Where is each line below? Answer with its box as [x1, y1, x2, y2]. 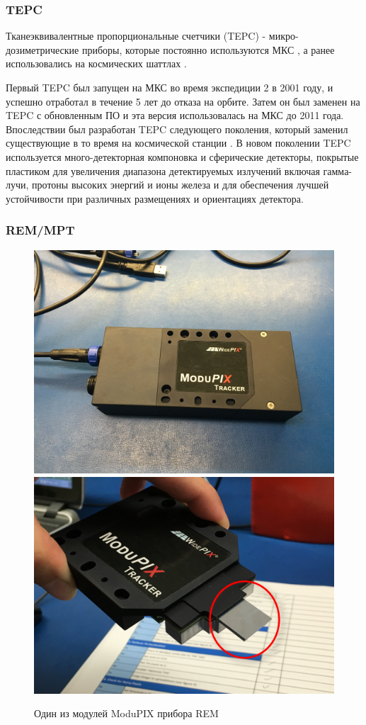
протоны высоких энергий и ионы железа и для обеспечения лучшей [32, 177, 329, 192]
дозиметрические [6, 42, 79, 57]
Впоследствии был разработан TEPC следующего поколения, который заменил [6, 121, 348, 136]
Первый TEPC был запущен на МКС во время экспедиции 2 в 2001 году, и [6, 80, 333, 94]
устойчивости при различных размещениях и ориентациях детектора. [6, 191, 304, 206]
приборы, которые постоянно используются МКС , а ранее [81, 42, 335, 57]
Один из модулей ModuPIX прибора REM [34, 706, 219, 721]
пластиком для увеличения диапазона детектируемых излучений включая [6, 163, 320, 178]
